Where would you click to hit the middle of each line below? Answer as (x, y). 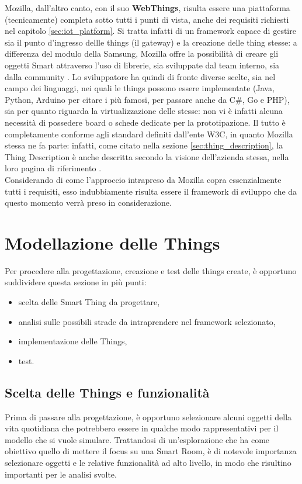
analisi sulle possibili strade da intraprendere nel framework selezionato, (147, 321)
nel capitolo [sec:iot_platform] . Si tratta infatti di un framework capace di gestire (150, 31)
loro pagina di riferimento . (53, 168)
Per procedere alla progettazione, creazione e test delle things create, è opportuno (151, 270)
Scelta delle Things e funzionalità (107, 392)
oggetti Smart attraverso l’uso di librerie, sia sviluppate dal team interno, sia (142, 65)
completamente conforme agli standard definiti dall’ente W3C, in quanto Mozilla (149, 134)
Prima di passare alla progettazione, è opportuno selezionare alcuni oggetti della (148, 416)
